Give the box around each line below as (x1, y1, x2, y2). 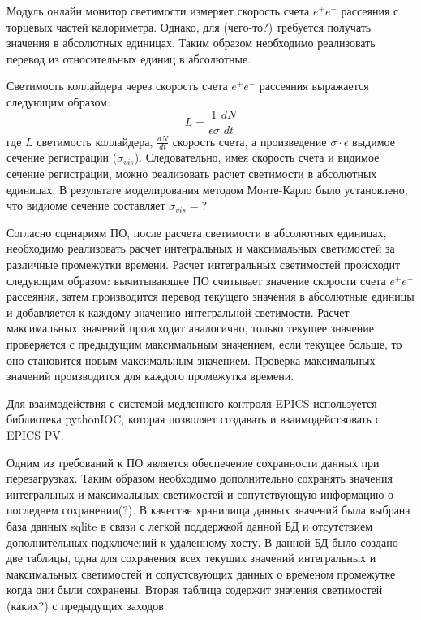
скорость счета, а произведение (172, 132, 327, 150)
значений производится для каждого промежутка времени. (6, 367, 294, 384)
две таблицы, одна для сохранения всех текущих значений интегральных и (6, 549, 376, 566)
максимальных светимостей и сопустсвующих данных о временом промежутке (6, 565, 396, 582)
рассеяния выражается (259, 77, 369, 94)
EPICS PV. (6, 426, 64, 443)
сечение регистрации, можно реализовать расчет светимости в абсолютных (6, 165, 377, 182)
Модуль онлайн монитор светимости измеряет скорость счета (6, 2, 310, 19)
